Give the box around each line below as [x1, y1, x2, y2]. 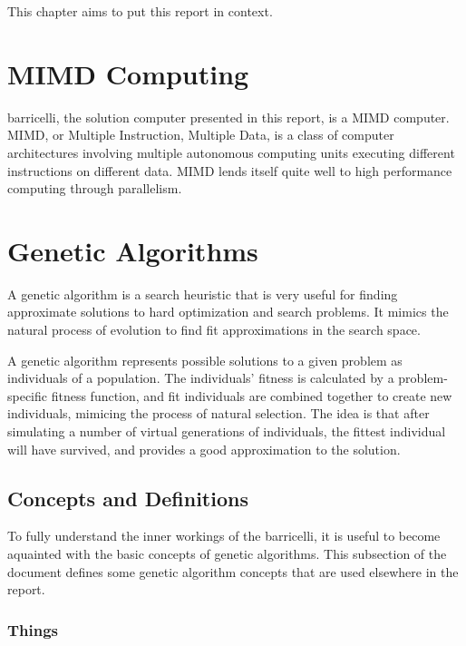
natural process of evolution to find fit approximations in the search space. [7, 320, 421, 338]
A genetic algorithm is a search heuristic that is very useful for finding [7, 284, 398, 303]
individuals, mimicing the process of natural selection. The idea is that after [7, 404, 430, 423]
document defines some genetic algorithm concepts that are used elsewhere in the [7, 562, 459, 581]
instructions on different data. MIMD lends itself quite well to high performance [7, 161, 452, 180]
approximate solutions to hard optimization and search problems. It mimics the [7, 302, 449, 321]
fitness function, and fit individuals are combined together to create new [51, 386, 452, 405]
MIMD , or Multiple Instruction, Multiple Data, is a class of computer [7, 125, 394, 144]
